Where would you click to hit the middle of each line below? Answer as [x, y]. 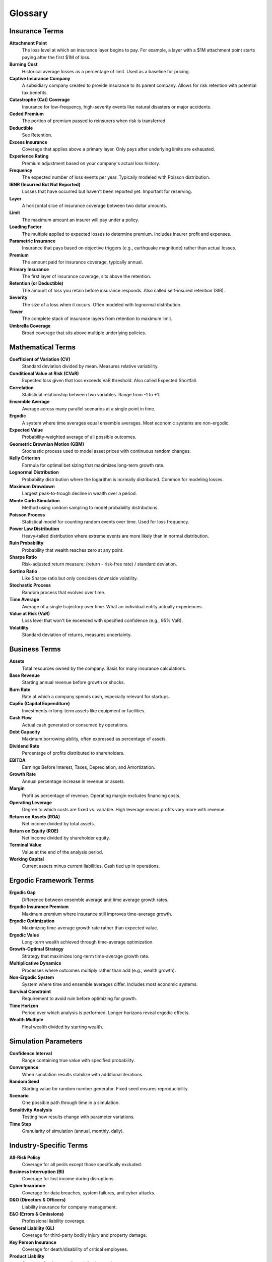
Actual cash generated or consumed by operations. [75, 725]
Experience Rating [29, 156]
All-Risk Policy [25, 1157]
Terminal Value [25, 845]
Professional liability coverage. [54, 1221]
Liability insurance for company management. [70, 1207]
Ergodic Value [24, 935]
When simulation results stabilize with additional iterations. [83, 1074]
